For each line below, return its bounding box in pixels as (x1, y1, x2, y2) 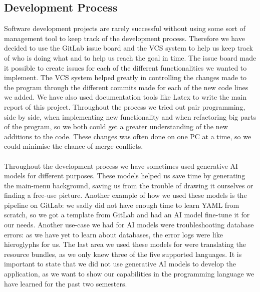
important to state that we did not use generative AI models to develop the (4, 258, 236, 269)
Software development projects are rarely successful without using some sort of (4, 23, 245, 34)
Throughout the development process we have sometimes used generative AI (4, 160, 238, 171)
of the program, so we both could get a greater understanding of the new (4, 121, 228, 132)
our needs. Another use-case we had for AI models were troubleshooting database (4, 219, 254, 230)
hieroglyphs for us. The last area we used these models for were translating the (4, 239, 246, 249)
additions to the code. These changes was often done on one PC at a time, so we (4, 131, 251, 141)
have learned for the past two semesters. (4, 278, 127, 288)
